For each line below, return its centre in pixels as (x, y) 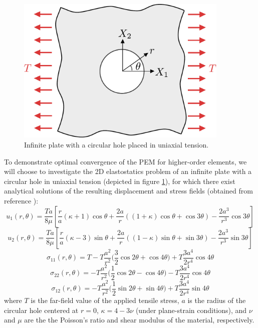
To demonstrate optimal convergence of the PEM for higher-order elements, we (125, 161)
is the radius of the (217, 300)
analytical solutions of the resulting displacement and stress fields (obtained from (128, 191)
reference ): (21, 200)
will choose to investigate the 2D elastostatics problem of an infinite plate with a (128, 171)
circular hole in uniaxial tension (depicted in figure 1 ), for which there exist (120, 181)
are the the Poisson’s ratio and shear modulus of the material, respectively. (139, 320)
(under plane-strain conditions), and (191, 310)
